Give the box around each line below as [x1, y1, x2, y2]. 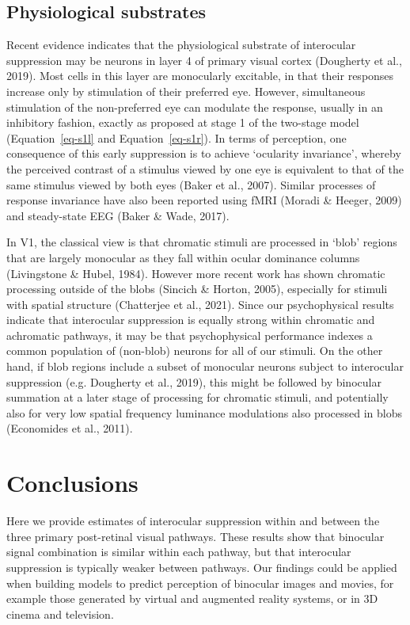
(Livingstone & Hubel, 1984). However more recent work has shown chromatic [6, 265, 385, 281]
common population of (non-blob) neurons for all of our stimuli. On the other [6, 342, 383, 359]
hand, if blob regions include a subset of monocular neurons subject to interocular [6, 358, 404, 375]
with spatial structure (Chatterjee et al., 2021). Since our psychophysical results [6, 295, 394, 312]
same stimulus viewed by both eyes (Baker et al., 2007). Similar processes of [6, 176, 376, 192]
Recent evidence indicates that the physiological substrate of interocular [6, 36, 356, 53]
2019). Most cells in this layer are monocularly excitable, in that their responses [6, 67, 394, 84]
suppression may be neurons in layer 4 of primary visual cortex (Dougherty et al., [6, 51, 402, 68]
